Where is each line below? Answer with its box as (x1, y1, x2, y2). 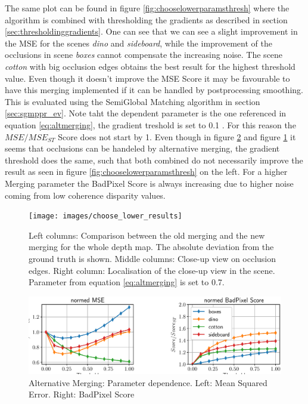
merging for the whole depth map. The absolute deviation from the (29, 240, 274, 253)
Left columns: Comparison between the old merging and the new (29, 229, 265, 241)
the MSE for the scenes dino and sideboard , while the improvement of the (5, 36, 272, 49)
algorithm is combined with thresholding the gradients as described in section (5, 13, 288, 26)
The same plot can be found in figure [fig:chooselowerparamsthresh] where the (5, 2, 290, 14)
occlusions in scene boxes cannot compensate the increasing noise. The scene (5, 48, 283, 61)
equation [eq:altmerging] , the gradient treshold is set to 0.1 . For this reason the (5, 118, 296, 131)
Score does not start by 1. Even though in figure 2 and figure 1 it (58, 130, 296, 143)
